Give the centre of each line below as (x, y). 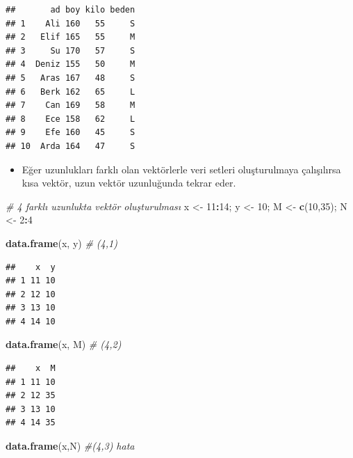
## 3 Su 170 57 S (71, 50)
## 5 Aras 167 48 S (71, 78)
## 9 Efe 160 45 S (71, 133)
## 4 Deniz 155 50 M (71, 64)
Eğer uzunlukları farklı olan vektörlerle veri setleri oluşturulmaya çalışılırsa (181, 169)
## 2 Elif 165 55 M (71, 37)
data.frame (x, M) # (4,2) (64, 344)
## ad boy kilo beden (71, 10)
